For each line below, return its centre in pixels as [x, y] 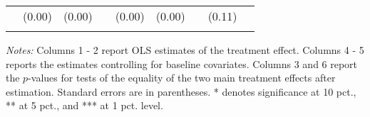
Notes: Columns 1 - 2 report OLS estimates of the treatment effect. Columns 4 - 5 [185, 50]
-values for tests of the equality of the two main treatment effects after [182, 78]
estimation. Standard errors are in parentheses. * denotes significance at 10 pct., [181, 91]
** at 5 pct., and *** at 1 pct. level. [84, 105]
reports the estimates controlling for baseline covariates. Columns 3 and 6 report [182, 63]
